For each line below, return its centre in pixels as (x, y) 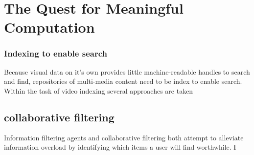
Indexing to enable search (56, 53)
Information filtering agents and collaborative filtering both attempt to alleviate (124, 137)
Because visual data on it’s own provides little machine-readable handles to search (127, 71)
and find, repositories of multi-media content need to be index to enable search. (123, 81)
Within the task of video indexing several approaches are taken (99, 90)
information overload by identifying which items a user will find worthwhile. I (120, 147)
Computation (49, 27)
